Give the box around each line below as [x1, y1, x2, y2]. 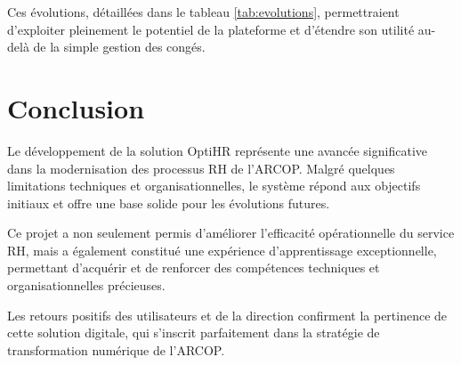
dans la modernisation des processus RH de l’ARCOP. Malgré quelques [7, 158, 395, 177]
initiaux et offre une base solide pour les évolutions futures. [7, 193, 330, 212]
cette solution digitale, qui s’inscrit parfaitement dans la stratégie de [7, 323, 380, 342]
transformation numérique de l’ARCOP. [7, 340, 225, 359]
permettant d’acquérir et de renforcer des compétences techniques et [7, 258, 380, 277]
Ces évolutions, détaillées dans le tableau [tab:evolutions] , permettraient [7, 3, 400, 20]
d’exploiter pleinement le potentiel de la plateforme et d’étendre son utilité [7, 20, 415, 38]
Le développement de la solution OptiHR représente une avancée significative [7, 141, 427, 159]
